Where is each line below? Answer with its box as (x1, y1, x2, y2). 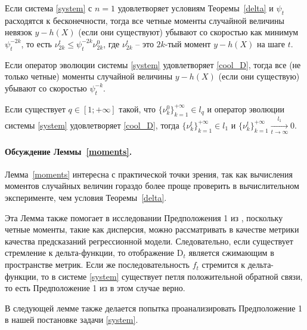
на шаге (256, 37, 286, 50)
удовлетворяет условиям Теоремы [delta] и (117, 2, 274, 14)
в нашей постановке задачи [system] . (5, 313, 138, 326)
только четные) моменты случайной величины (5, 70, 173, 82)
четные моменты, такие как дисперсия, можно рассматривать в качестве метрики (5, 223, 299, 236)
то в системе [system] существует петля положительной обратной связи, (41, 270, 303, 282)
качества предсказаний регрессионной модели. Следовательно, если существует (5, 234, 293, 247)
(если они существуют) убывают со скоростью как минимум (78, 26, 299, 38)
